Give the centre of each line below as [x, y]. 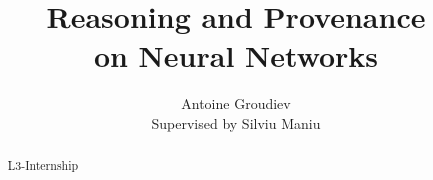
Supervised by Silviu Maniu [236, 122]
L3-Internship [43, 165]
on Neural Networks [236, 55]
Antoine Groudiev [236, 103]
